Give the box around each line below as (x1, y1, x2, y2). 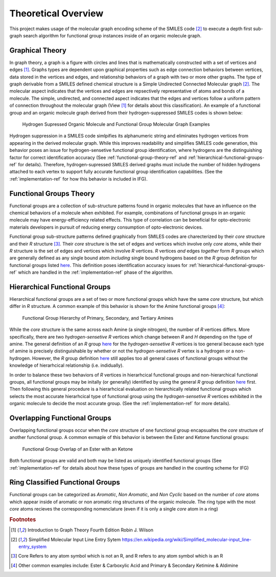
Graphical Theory (9, 46, 66, 55)
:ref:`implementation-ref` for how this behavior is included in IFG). (9, 175, 148, 182)
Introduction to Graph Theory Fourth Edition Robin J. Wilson (27, 527, 153, 533)
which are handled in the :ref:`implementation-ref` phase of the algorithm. (18, 269, 173, 276)
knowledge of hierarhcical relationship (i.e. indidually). (9, 362, 124, 368)
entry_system (18, 544, 47, 550)
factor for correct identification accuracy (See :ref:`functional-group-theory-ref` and (9, 154, 187, 161)
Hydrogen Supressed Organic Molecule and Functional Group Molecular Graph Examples (22, 121, 210, 127)
